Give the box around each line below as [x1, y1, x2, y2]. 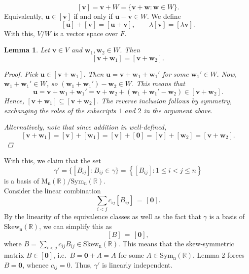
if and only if [73, 11, 113, 21]
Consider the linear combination [4, 185, 101, 195]
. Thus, [70, 260, 92, 270]
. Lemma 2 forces [192, 250, 245, 260]
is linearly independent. [102, 260, 173, 270]
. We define [147, 11, 181, 21]
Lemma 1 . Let [4, 45, 50, 55]
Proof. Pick [4, 68, 38, 79]
